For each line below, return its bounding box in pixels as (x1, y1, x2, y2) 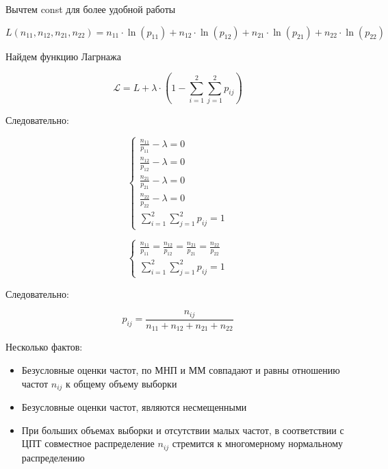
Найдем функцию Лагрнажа (5, 49, 121, 63)
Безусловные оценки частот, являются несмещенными (21, 400, 247, 414)
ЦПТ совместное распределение (21, 436, 155, 451)
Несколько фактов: (5, 340, 83, 354)
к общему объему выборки (66, 376, 177, 390)
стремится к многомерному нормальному (172, 436, 344, 451)
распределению (21, 450, 85, 464)
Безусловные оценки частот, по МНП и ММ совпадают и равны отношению (21, 362, 340, 377)
